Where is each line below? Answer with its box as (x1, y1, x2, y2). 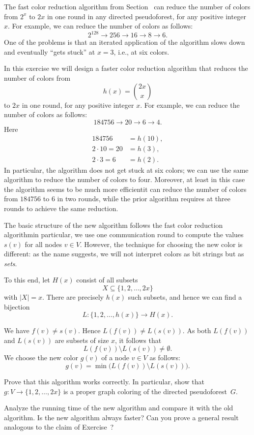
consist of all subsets (76, 275, 138, 285)
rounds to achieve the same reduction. (4, 203, 118, 213)
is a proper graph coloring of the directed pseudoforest (63, 386, 227, 396)
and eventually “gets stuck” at (4, 46, 95, 57)
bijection (4, 301, 30, 311)
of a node (101, 352, 130, 363)
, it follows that (115, 335, 162, 345)
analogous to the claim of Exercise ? (4, 422, 114, 432)
